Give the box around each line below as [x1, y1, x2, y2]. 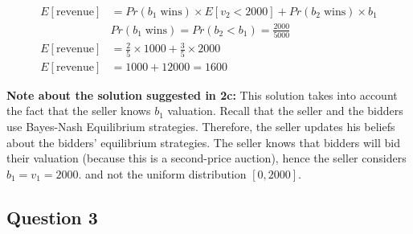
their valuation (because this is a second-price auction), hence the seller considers [6, 150, 407, 166]
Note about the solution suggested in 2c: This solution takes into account [6, 86, 398, 103]
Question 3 [6, 204, 98, 229]
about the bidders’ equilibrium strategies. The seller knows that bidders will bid [6, 133, 400, 150]
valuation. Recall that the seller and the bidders [167, 102, 403, 119]
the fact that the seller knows [6, 102, 151, 119]
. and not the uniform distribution [78, 165, 247, 182]
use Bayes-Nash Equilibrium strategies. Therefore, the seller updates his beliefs [6, 117, 395, 134]
